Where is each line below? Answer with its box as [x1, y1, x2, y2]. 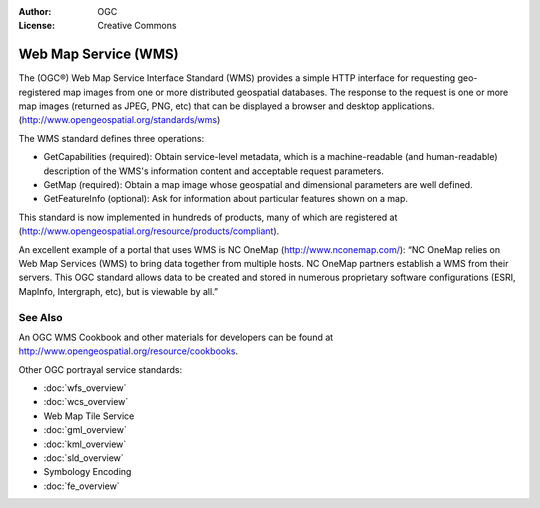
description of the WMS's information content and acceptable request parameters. [43, 165, 384, 177]
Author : [18, 6, 52, 17]
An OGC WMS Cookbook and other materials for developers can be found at [18, 331, 334, 343]
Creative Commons [97, 20, 177, 32]
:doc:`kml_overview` [43, 438, 127, 450]
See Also [18, 310, 63, 324]
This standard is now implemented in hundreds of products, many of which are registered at [18, 211, 398, 223]
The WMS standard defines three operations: [18, 132, 205, 144]
